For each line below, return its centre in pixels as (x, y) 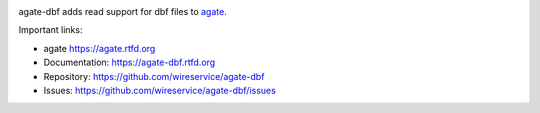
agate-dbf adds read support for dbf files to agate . (122, 11)
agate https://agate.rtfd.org (99, 48)
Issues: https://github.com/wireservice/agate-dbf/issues (160, 90)
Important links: (50, 30)
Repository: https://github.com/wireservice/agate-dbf (154, 76)
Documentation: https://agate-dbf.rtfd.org (129, 62)
